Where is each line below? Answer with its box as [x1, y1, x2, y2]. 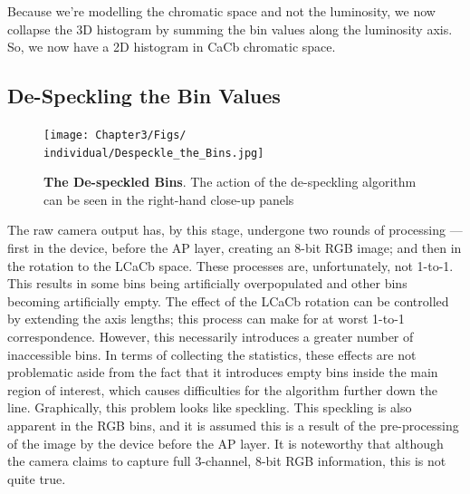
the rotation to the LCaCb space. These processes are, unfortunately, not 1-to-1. [7, 256, 454, 275]
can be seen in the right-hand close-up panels [43, 189, 294, 208]
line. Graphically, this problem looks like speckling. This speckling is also [7, 398, 412, 417]
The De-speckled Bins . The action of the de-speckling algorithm [43, 172, 417, 191]
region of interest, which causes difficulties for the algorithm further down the [7, 380, 437, 399]
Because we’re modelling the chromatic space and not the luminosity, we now [7, 2, 436, 20]
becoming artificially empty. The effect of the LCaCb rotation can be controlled [7, 291, 449, 310]
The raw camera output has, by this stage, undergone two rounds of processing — [7, 220, 463, 239]
